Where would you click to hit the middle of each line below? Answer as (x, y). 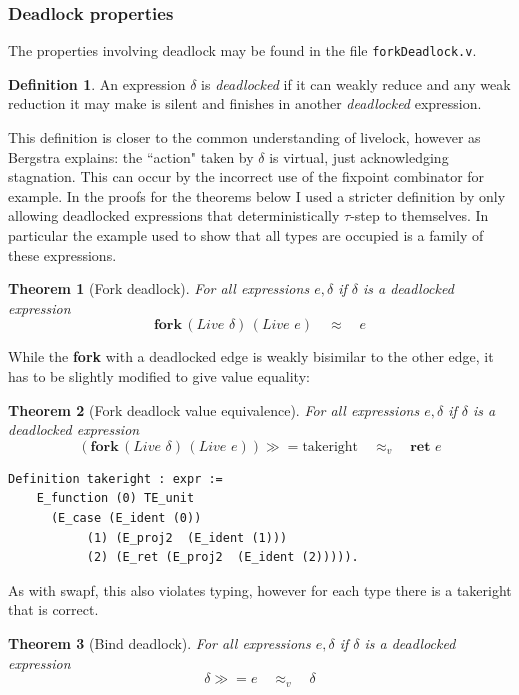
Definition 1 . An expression (97, 83)
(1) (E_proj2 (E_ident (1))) (187, 537)
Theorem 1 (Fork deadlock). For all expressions (159, 288)
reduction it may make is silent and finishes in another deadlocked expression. (245, 103)
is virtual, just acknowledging (359, 156)
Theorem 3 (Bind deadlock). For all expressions (159, 642)
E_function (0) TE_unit (115, 498)
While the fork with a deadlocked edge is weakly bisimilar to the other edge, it (251, 356)
